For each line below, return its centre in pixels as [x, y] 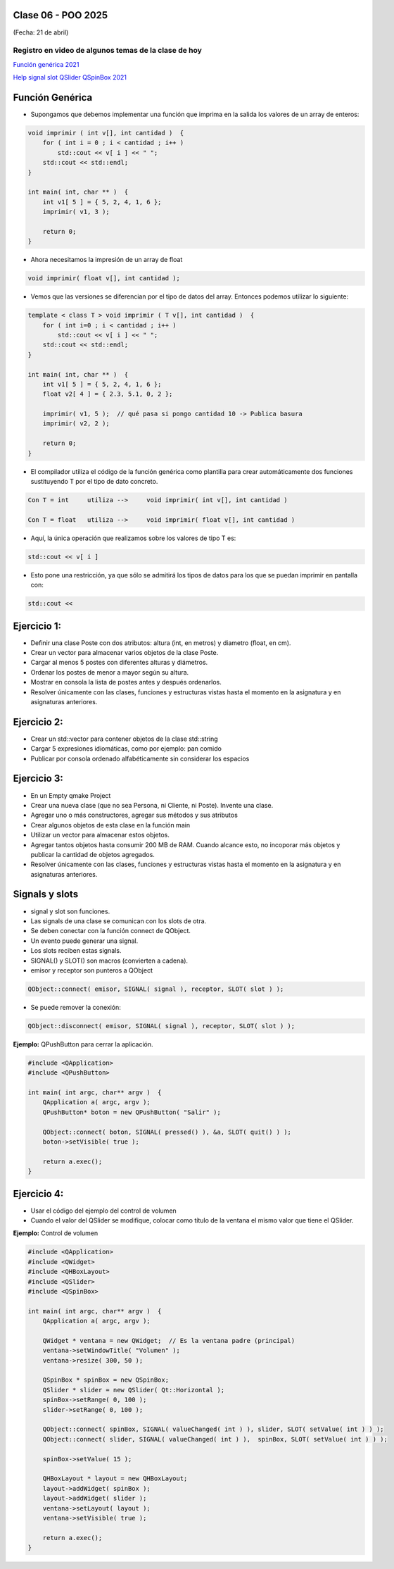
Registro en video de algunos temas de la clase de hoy [107, 51]
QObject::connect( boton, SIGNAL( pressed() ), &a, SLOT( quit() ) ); [167, 1132]
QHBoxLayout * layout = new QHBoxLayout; [115, 1479]
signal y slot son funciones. [70, 911]
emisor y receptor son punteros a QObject [91, 970]
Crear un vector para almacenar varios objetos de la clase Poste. [125, 652]
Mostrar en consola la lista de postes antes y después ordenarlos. [126, 682]
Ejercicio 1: [37, 626]
